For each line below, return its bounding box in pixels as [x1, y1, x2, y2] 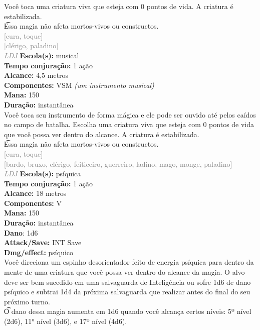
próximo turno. [4, 296, 50, 306]
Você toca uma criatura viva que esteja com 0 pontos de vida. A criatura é [4, 1, 233, 11]
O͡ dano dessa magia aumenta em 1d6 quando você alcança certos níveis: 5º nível [4, 306, 251, 316]
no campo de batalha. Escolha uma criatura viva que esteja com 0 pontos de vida [4, 119, 254, 130]
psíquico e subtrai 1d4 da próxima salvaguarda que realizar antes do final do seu [4, 286, 250, 297]
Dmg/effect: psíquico [4, 247, 74, 257]
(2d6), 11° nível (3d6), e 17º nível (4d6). [4, 316, 127, 326]
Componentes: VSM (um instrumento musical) [4, 79, 154, 90]
